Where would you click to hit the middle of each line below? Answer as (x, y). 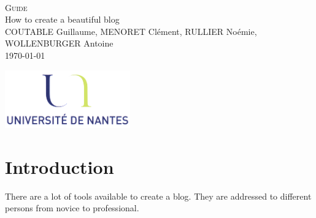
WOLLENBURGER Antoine (59, 43)
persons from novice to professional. (72, 208)
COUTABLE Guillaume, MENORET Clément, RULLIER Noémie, (131, 31)
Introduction (60, 166)
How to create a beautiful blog (62, 19)
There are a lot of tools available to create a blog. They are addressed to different (158, 196)
